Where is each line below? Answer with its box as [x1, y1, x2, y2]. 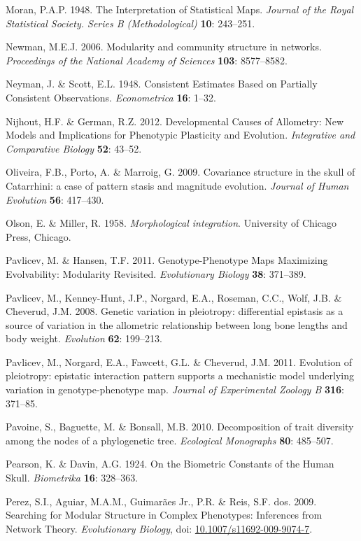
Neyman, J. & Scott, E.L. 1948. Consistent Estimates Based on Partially [6, 76, 318, 91]
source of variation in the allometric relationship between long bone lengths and [6, 317, 348, 332]
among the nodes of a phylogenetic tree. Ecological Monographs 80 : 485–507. [6, 433, 334, 447]
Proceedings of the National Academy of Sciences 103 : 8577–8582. [6, 52, 288, 67]
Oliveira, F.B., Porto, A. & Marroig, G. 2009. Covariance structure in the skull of [6, 164, 355, 179]
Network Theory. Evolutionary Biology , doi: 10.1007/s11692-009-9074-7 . [6, 521, 313, 535]
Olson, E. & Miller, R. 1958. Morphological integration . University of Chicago [6, 216, 337, 230]
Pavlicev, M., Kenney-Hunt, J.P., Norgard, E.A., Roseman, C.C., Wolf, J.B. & [6, 290, 342, 304]
